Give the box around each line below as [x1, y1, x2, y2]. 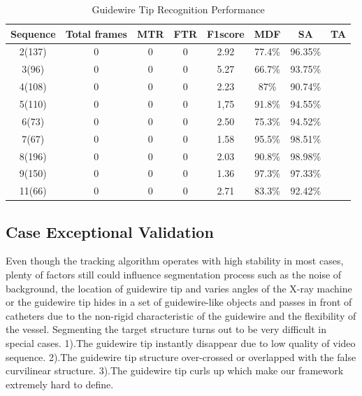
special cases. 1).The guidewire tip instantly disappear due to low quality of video [6, 336, 356, 351]
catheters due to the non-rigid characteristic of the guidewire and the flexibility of [6, 308, 356, 323]
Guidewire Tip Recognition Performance [92, 2, 265, 16]
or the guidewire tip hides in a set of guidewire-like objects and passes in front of [6, 295, 352, 309]
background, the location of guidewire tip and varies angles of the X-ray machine [6, 281, 352, 295]
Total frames [65, 26, 127, 41]
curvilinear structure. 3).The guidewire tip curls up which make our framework [6, 363, 344, 378]
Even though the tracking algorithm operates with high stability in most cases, [6, 253, 344, 268]
